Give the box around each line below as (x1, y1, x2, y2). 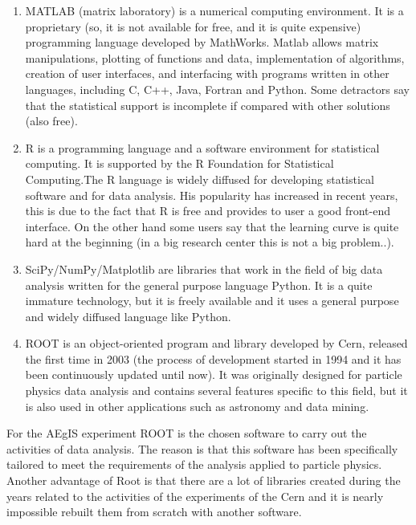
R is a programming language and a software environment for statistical (25, 139, 380, 156)
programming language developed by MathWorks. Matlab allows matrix (25, 34, 379, 51)
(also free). (25, 112, 78, 129)
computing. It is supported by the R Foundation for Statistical (25, 155, 334, 172)
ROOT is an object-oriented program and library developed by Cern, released (25, 335, 408, 352)
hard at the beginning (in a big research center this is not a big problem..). (25, 234, 394, 250)
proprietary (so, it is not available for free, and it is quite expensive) (25, 18, 361, 35)
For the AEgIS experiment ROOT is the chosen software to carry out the (6, 425, 367, 442)
